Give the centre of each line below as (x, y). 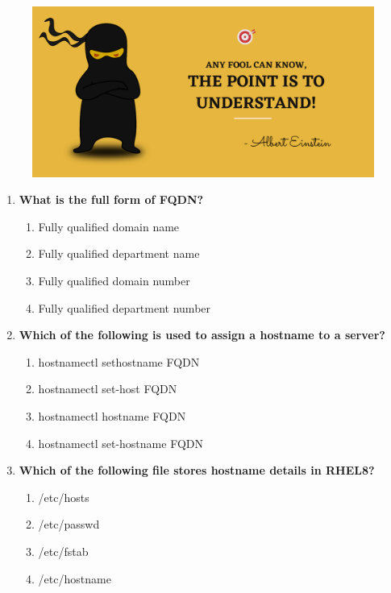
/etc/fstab (63, 551)
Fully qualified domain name (109, 226)
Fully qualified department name (119, 253)
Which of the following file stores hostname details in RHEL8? (197, 470)
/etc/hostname (75, 578)
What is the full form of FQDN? (111, 199)
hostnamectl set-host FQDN (108, 389)
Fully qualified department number (125, 307)
